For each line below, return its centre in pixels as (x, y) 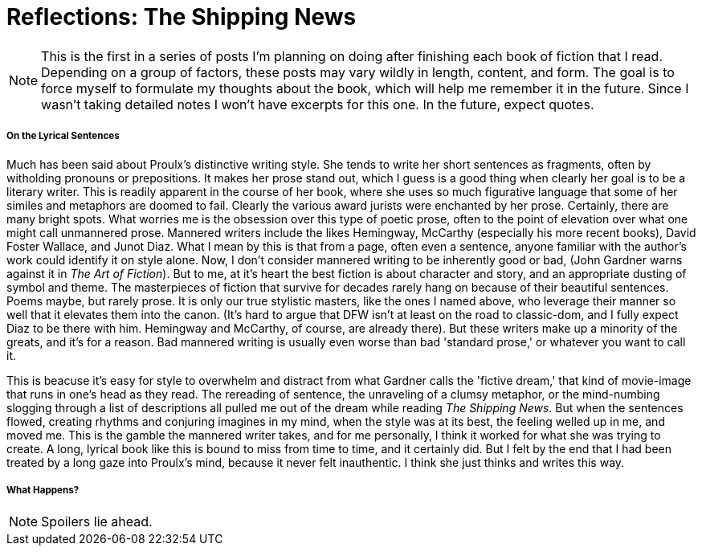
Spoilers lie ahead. (97, 522)
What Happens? (43, 490)
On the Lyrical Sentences (63, 136)
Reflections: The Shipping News (182, 17)
